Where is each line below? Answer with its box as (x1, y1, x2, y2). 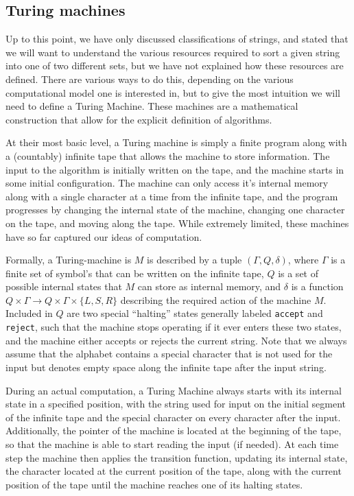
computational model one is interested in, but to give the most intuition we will (5, 85, 340, 99)
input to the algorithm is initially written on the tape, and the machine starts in (5, 162, 344, 176)
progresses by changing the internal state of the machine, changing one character (5, 202, 345, 217)
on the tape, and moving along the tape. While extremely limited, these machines (5, 215, 349, 230)
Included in (5, 306, 53, 320)
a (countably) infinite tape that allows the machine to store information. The (5, 148, 330, 163)
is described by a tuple (147, 252, 242, 267)
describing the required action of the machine (120, 292, 311, 307)
